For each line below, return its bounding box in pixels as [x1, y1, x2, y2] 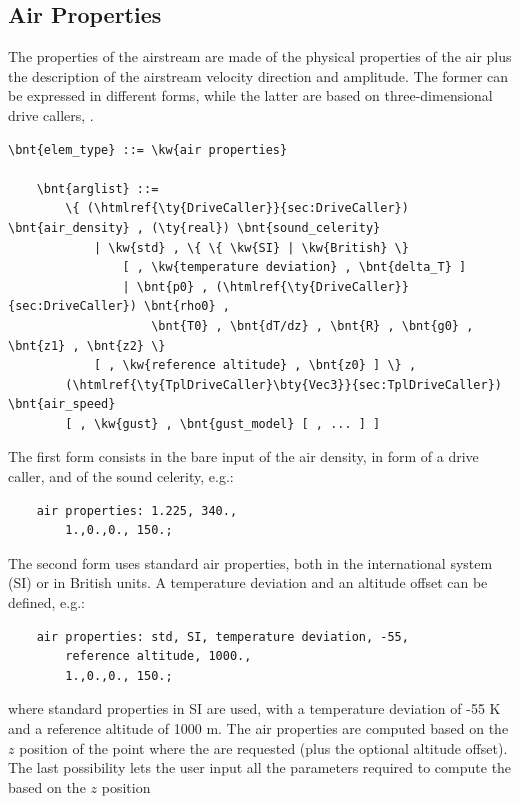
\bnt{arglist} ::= [36, 181, 159, 196]
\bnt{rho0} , [144, 299, 230, 314]
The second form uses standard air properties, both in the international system [8, 552, 493, 573]
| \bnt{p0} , [122, 279, 209, 294]
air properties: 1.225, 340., [36, 503, 238, 518]
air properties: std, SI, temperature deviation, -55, [36, 629, 409, 644]
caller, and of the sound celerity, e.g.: [8, 466, 234, 487]
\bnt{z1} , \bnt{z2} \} [8, 338, 166, 353]
